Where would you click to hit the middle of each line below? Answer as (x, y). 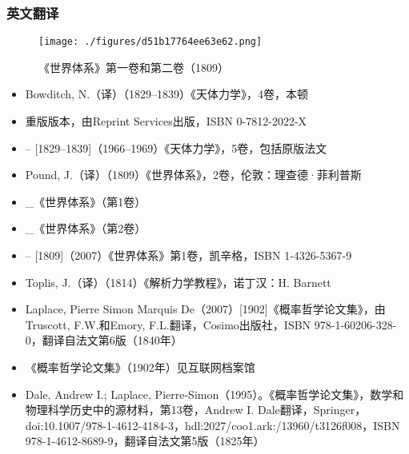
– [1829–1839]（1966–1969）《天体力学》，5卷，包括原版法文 (176, 147)
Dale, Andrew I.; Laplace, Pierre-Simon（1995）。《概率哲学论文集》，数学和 (215, 394)
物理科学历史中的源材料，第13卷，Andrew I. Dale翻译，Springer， (196, 410)
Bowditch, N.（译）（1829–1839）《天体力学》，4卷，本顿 (167, 94)
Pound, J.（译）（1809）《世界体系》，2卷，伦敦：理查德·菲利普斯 (193, 175)
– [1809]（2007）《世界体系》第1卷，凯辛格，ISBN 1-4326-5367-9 (188, 255)
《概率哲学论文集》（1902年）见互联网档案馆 (140, 367)
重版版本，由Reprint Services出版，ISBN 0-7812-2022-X (166, 121)
